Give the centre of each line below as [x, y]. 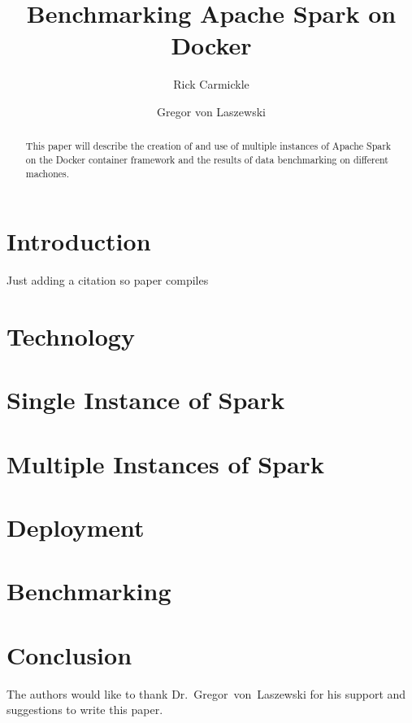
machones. [48, 173]
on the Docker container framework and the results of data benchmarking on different [207, 159]
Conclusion [69, 654]
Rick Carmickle [211, 84]
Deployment [76, 527]
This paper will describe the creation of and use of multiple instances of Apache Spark [208, 146]
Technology [71, 335]
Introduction [79, 241]
